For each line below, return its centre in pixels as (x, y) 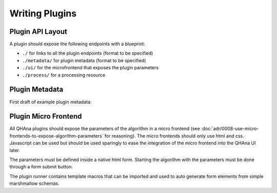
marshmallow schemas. (34, 184)
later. (15, 150)
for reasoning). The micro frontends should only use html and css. (174, 136)
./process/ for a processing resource (64, 75)
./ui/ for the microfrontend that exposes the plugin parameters (91, 68)
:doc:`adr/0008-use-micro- (230, 129)
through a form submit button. (41, 167)
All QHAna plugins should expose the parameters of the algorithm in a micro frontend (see (105, 129)
